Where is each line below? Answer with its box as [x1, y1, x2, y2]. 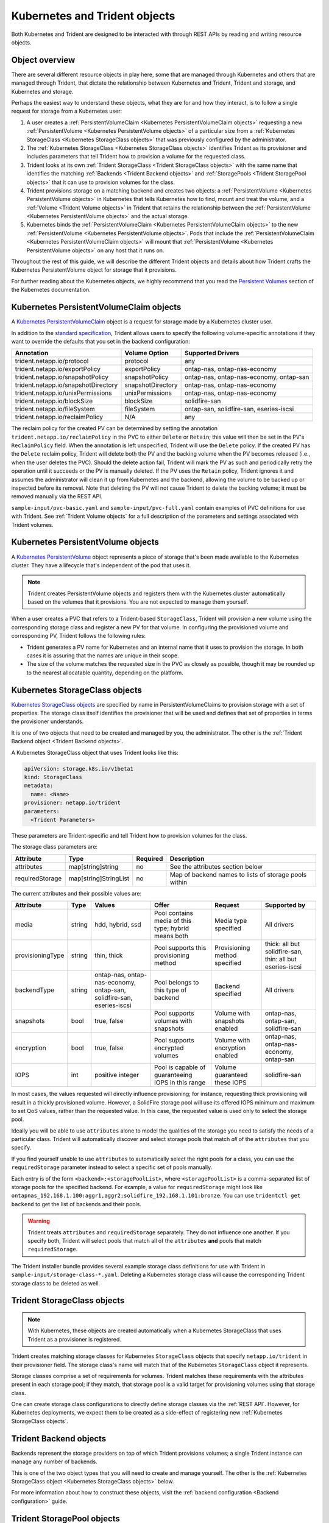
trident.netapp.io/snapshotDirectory [15, 381, 118, 389]
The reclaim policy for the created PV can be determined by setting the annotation [11, 425, 218, 432]
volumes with [154, 1017, 193, 1025]
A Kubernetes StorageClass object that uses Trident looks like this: [11, 749, 179, 756]
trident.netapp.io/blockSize [15, 397, 93, 405]
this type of [154, 986, 187, 994]
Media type [214, 917, 247, 925]
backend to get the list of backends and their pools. [11, 1200, 141, 1207]
